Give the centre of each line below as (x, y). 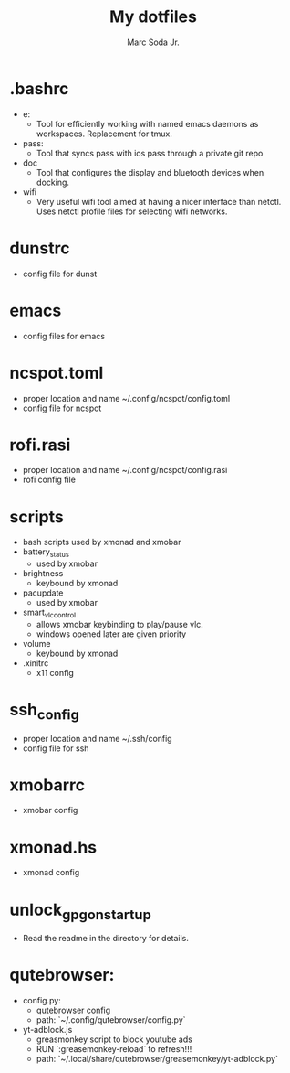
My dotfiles (153, 17)
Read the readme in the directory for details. (106, 938)
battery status (46, 553)
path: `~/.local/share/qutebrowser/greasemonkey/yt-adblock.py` (157, 1058)
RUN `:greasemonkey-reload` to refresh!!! (114, 1048)
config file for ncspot (62, 408)
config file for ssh (56, 748)
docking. (53, 182)
